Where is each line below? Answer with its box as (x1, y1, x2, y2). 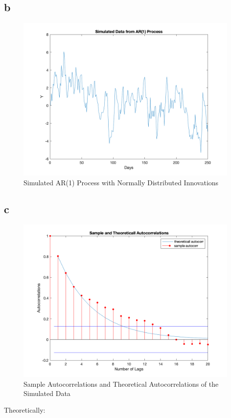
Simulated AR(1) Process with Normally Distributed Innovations (23, 177, 219, 187)
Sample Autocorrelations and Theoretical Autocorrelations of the (23, 378, 219, 389)
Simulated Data (23, 388, 70, 398)
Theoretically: (4, 404, 46, 415)
